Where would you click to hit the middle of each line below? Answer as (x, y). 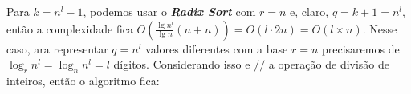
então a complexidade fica (70, 28)
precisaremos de (360, 48)
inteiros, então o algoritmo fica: (83, 80)
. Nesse (380, 28)
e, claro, (309, 11)
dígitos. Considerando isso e (182, 64)
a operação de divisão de (329, 64)
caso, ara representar (57, 48)
